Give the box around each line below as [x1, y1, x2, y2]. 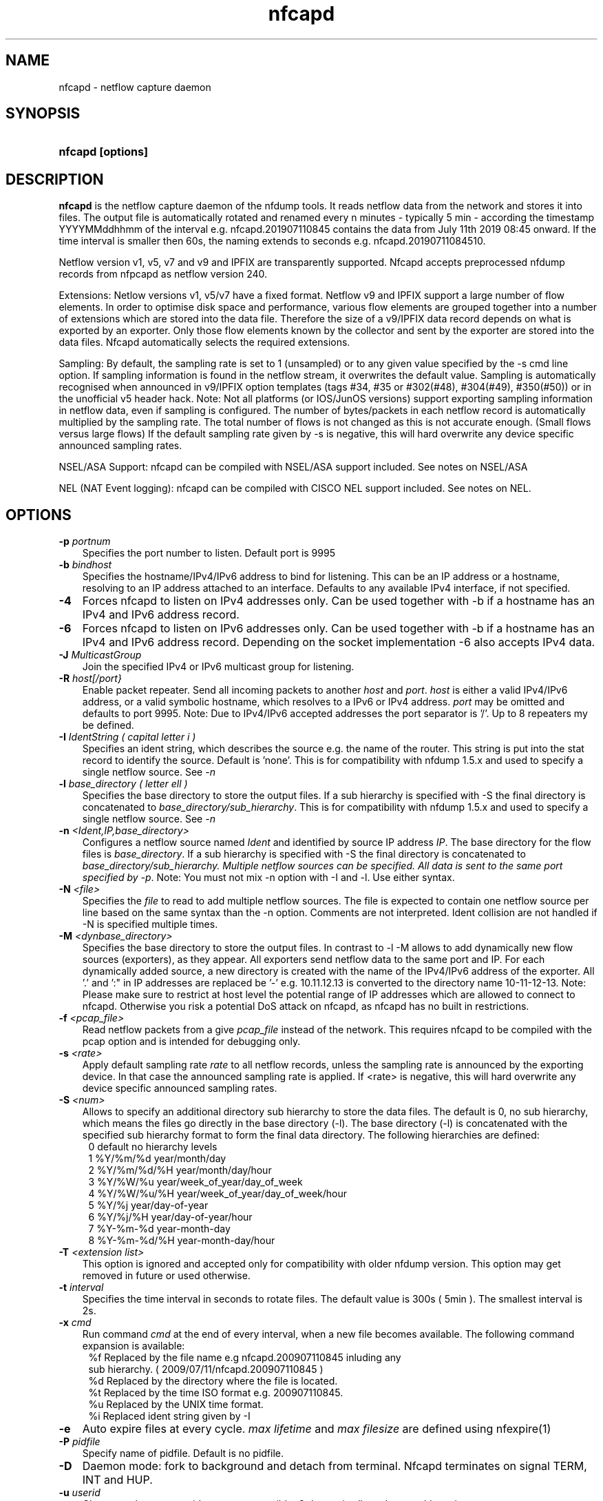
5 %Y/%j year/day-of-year [88, 1199, 209, 1212]
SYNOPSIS [6, 105, 81, 123]
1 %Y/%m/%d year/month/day [88, 1152, 226, 1165]
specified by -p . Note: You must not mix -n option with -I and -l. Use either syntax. [82, 871, 455, 884]
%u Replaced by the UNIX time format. [88, 1398, 264, 1411]
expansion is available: [82, 1340, 185, 1352]
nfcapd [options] [59, 145, 148, 159]
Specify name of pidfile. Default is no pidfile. [82, 1447, 284, 1460]
